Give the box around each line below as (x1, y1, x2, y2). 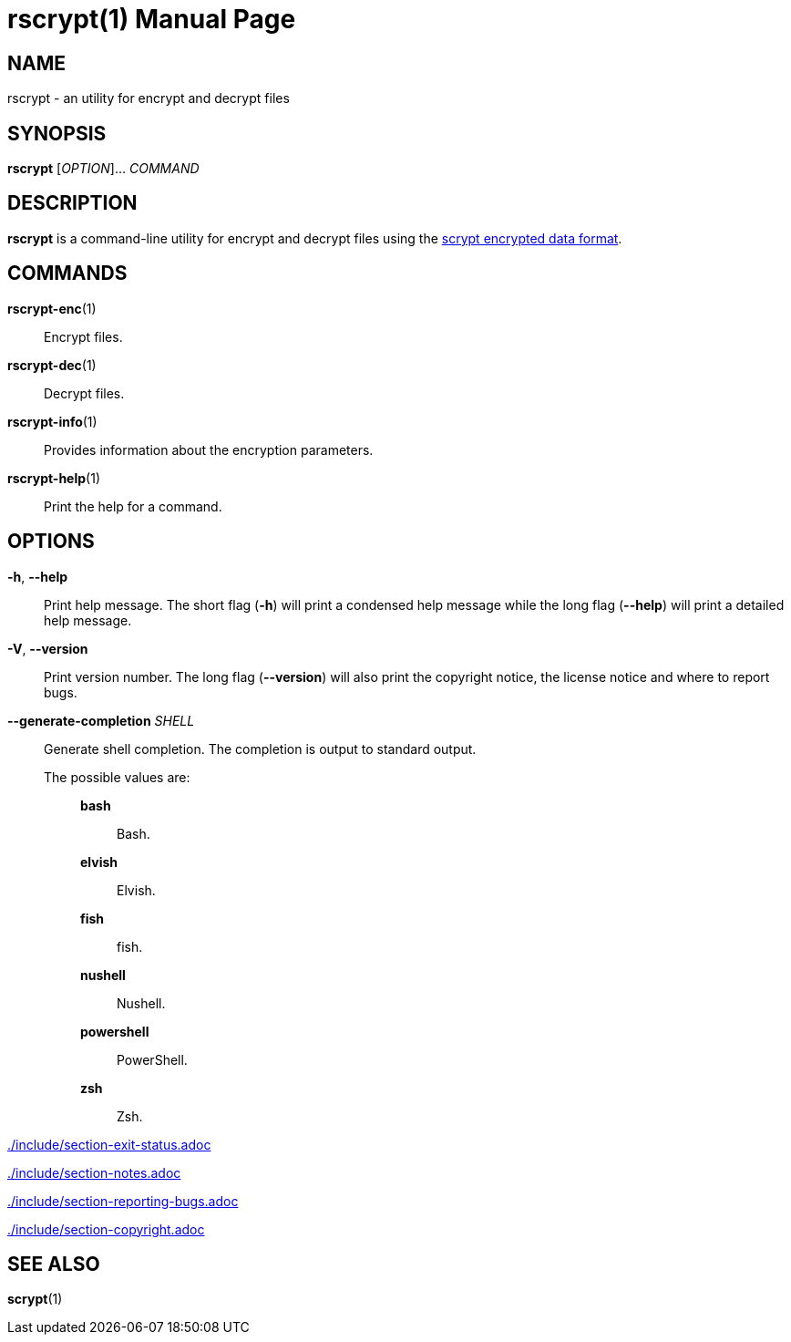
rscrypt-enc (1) (7, 300, 97, 316)
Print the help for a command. (44, 498, 222, 514)
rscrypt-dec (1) (7, 356, 97, 373)
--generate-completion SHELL (7, 712, 195, 728)
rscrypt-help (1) (7, 470, 100, 486)
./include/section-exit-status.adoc (7, 1136, 211, 1152)
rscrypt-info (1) (7, 413, 98, 429)
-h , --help (7, 568, 68, 584)
